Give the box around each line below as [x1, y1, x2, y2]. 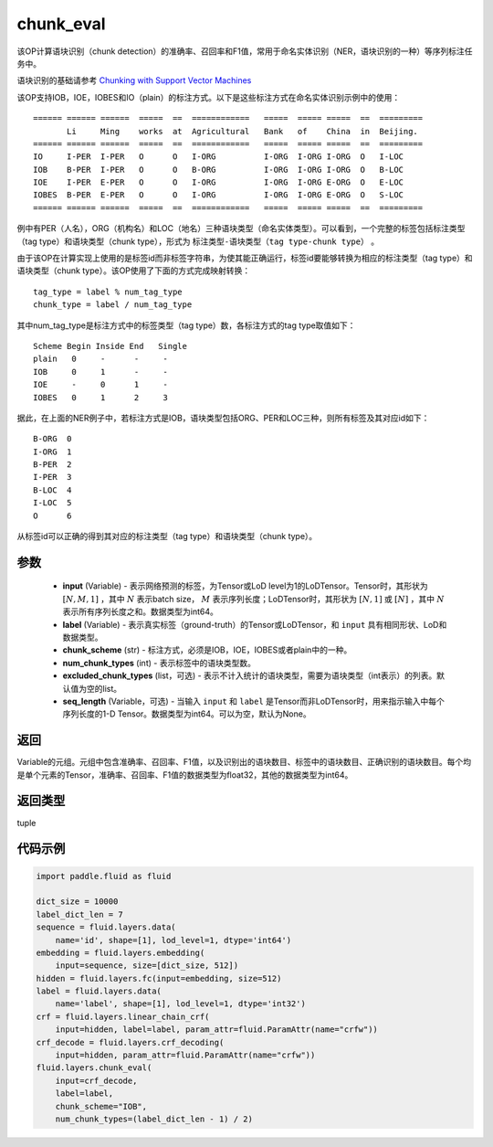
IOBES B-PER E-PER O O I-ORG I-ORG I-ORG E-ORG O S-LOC [33, 190, 404, 200]
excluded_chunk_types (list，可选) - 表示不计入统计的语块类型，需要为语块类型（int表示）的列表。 [62, 670, 437, 681]
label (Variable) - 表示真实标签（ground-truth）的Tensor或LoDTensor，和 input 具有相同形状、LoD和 [62, 619, 447, 630]
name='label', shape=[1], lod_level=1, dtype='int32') [55, 999, 306, 1009]
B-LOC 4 [33, 484, 72, 495]
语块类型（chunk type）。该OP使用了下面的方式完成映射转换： [16, 265, 251, 276]
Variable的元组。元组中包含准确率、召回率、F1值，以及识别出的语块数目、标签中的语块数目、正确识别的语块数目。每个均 [16, 757, 472, 768]
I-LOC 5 [33, 498, 72, 508]
